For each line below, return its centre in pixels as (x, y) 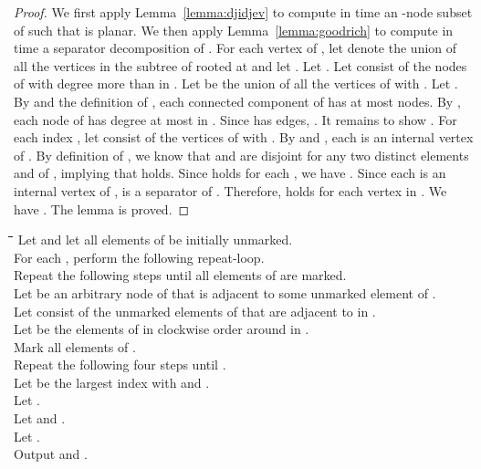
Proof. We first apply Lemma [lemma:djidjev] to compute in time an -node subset (243, 12)
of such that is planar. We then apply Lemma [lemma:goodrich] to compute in (234, 30)
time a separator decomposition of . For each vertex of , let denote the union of (235, 48)
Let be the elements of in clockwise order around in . (162, 329)
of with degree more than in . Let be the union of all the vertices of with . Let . (236, 83)
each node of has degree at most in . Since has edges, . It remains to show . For (235, 119)
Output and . (51, 454)
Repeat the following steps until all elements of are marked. (180, 275)
